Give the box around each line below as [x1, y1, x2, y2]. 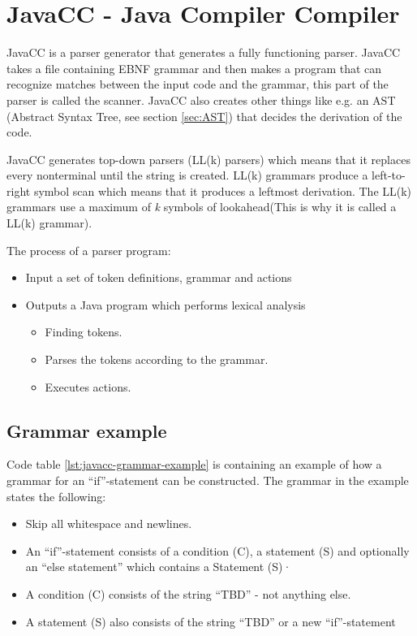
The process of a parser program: [6, 241, 171, 258]
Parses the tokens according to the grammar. [45, 351, 269, 368]
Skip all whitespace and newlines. [25, 515, 192, 532]
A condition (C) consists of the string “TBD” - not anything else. [25, 585, 351, 602]
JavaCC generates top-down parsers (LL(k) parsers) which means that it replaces [6, 150, 411, 167]
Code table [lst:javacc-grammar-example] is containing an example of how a [6, 456, 382, 473]
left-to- [372, 167, 406, 184]
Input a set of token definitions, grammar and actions [25, 269, 292, 286]
